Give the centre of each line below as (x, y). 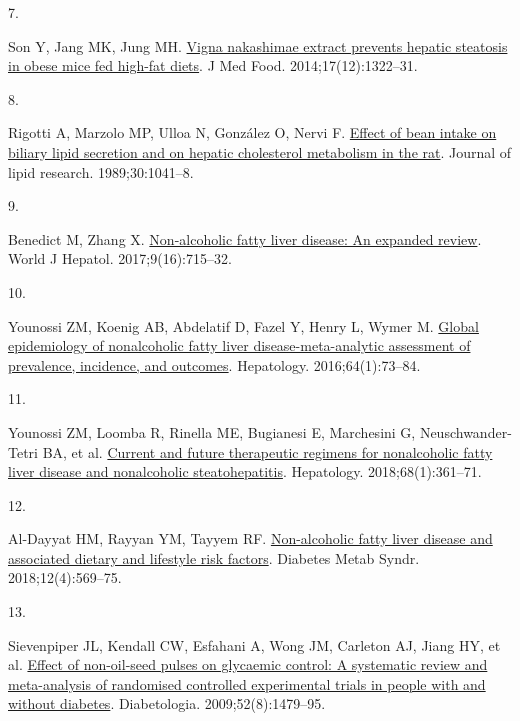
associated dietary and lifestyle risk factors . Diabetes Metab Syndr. (214, 557)
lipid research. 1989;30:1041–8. (101, 171)
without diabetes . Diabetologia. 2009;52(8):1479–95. (167, 703)
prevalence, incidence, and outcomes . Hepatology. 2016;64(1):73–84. (214, 364)
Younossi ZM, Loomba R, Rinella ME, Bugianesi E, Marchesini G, (212, 431)
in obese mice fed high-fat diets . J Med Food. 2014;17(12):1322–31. (213, 65)
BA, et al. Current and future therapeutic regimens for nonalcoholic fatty (267, 451)
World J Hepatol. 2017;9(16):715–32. (120, 258)
